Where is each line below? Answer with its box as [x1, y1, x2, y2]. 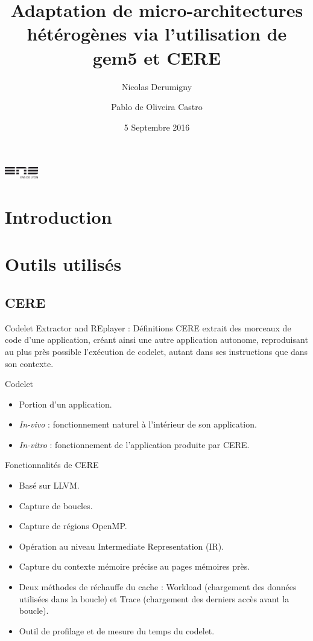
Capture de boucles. [19, 499, 93, 512]
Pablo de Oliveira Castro [111, 100, 203, 113]
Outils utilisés [5, 252, 122, 276]
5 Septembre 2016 [124, 120, 190, 133]
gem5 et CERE [92, 45, 221, 70]
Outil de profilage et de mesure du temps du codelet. [19, 624, 215, 637]
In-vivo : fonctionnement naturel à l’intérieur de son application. [19, 418, 257, 431]
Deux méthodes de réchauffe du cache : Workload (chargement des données [19, 581, 297, 593]
